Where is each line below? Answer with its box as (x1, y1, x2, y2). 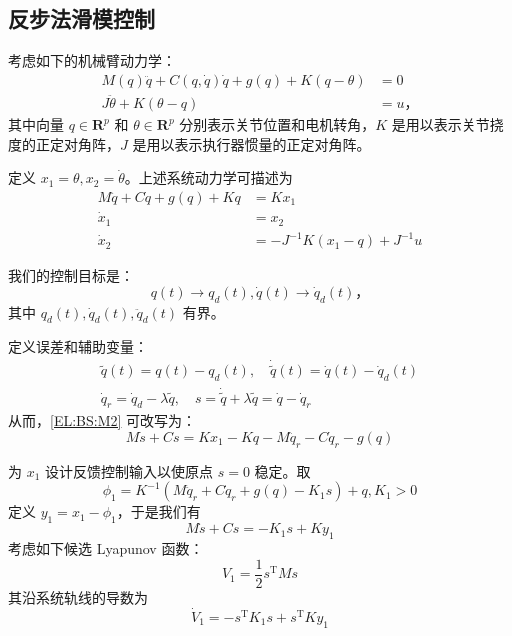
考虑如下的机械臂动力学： (8, 50, 176, 71)
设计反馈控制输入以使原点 (45, 460, 214, 481)
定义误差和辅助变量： (8, 336, 148, 357)
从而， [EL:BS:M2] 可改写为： (8, 410, 197, 431)
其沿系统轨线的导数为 (8, 586, 148, 607)
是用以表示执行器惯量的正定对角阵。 (132, 133, 371, 154)
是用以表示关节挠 (391, 114, 504, 135)
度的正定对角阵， (8, 133, 120, 154)
